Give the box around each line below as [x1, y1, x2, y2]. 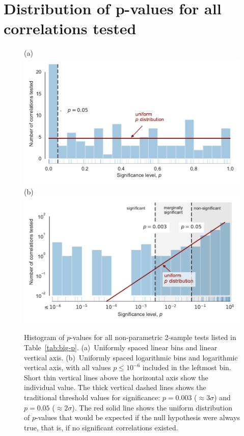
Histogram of [24, 332, 65, 343]
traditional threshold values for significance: [24, 392, 160, 402]
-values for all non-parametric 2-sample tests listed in [70, 332, 236, 343]
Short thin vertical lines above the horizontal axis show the [24, 372, 208, 382]
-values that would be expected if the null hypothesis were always [36, 412, 240, 423]
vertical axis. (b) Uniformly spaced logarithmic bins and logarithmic [24, 352, 238, 362]
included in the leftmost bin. [142, 362, 231, 373]
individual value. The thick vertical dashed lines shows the [24, 382, 206, 393]
